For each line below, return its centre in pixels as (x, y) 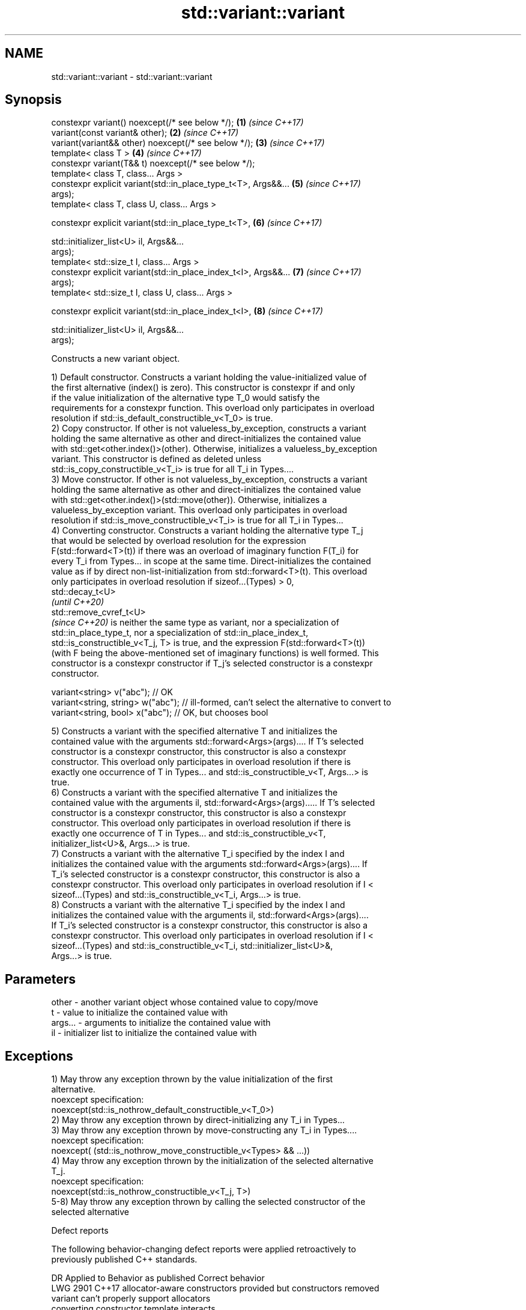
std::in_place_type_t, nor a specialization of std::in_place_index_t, (180, 633)
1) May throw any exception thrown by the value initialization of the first (192, 1079)
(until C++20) (78, 602)
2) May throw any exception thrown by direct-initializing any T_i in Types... (198, 1120)
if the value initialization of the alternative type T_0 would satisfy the (186, 398)
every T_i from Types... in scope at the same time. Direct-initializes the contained (211, 561)
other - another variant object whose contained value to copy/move (185, 1002)
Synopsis (33, 100)
